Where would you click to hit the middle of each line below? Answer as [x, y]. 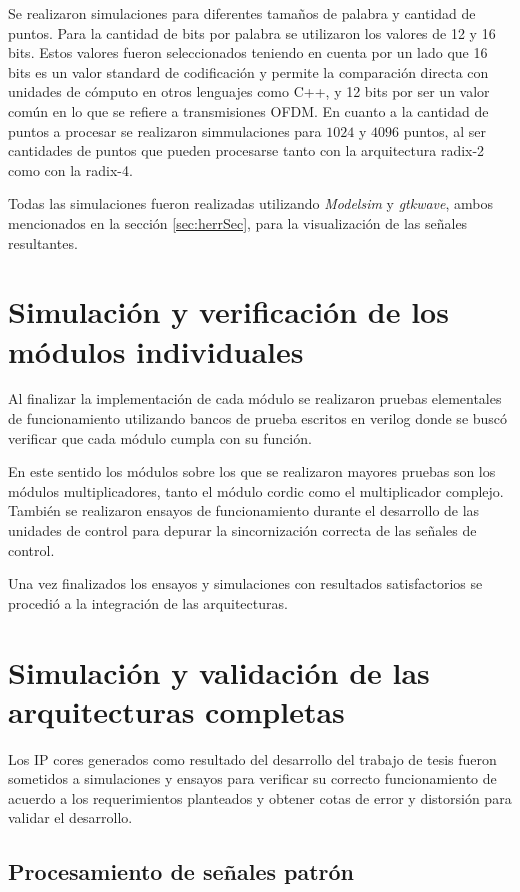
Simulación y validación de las [219, 671]
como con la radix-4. [70, 169]
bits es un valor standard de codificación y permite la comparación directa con [248, 71]
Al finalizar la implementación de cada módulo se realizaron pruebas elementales [255, 398]
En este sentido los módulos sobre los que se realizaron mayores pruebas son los [252, 471]
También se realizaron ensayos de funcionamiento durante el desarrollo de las [244, 510]
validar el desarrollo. [70, 817]
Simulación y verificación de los [228, 311]
